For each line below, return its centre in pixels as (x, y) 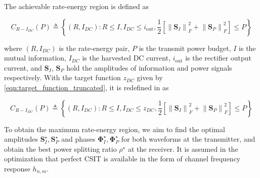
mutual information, (35, 58)
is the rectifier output (219, 58)
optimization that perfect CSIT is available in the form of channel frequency (122, 159)
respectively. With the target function (62, 77)
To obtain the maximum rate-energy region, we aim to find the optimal (115, 129)
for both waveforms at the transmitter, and (188, 139)
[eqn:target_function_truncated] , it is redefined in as (86, 87)
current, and (23, 67)
